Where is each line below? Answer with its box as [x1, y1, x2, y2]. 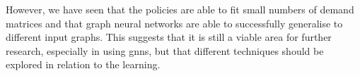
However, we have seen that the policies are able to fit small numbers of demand [6, 2, 354, 16]
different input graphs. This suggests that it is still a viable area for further [6, 30, 332, 44]
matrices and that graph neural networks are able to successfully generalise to [6, 15, 343, 30]
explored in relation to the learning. [6, 57, 161, 72]
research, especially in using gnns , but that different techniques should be [6, 43, 324, 58]
